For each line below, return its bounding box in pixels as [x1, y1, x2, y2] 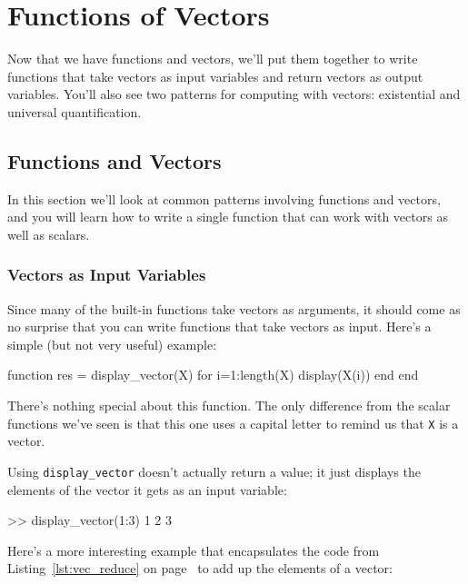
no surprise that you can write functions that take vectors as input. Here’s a [7, 317, 432, 336]
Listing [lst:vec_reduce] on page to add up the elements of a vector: [7, 559, 393, 578]
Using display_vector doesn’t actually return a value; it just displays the [7, 461, 421, 480]
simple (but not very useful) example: [7, 334, 217, 353]
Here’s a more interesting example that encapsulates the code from [7, 540, 380, 559]
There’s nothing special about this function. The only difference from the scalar [7, 396, 451, 415]
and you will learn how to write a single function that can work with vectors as [7, 207, 448, 226]
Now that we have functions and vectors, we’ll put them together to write [7, 49, 418, 68]
